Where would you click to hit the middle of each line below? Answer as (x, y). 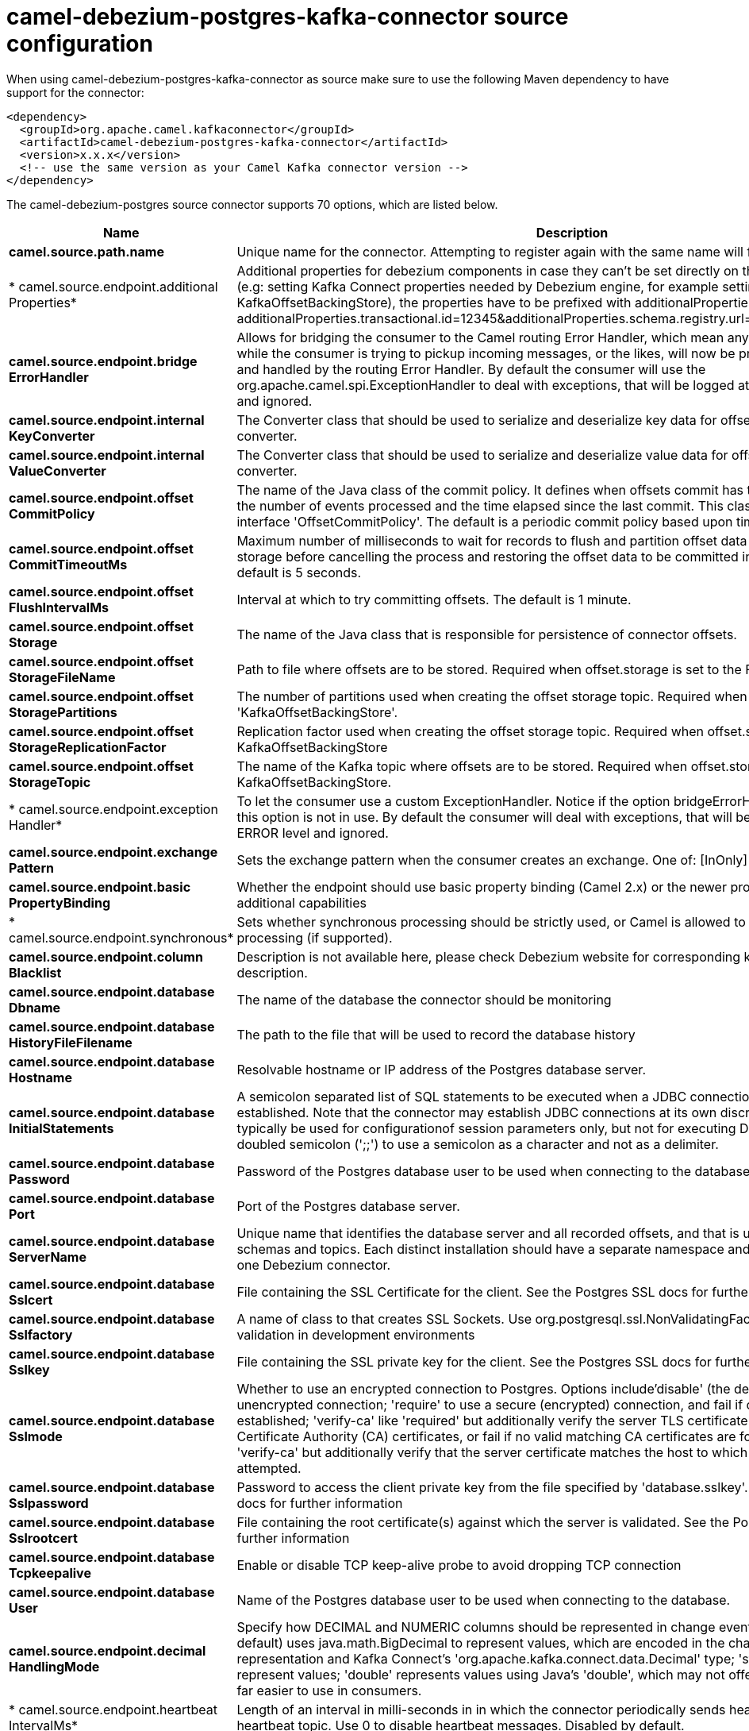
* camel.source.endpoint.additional (113, 286)
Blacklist (35, 972)
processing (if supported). (315, 937)
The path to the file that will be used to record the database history (436, 1034)
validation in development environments (356, 1334)
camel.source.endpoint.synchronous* (121, 937)
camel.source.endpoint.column (106, 956)
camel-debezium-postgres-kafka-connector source (288, 17)
